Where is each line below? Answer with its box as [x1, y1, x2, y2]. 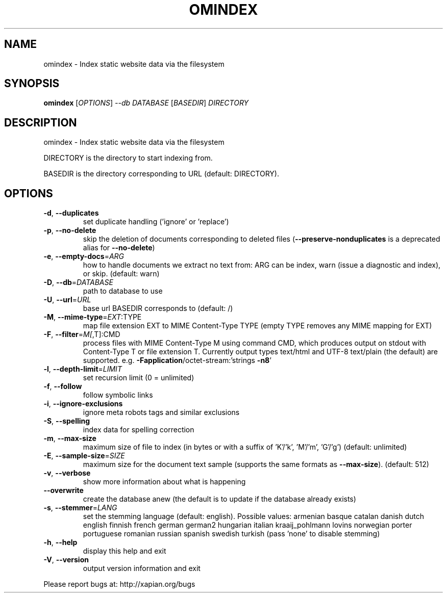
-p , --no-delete [43, 226, 96, 235]
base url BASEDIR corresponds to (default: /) [83, 304, 233, 313]
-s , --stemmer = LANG [43, 503, 117, 512]
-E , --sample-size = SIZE [43, 451, 125, 460]
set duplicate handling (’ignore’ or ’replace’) [83, 217, 229, 226]
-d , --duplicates [43, 209, 99, 218]
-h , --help [43, 538, 78, 547]
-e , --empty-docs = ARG [43, 252, 125, 261]
